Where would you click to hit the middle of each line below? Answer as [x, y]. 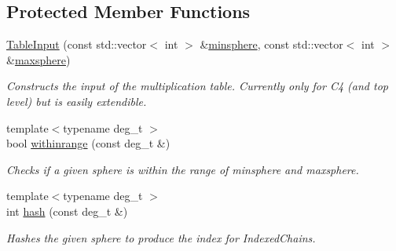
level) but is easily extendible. [77, 101]
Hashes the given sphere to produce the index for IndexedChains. [161, 237]
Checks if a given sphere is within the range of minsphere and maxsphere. [183, 169]
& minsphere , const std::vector [271, 44]
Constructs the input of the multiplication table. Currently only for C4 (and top [197, 86]
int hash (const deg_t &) [67, 211]
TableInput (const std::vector [77, 44]
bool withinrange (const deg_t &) [88, 143]
